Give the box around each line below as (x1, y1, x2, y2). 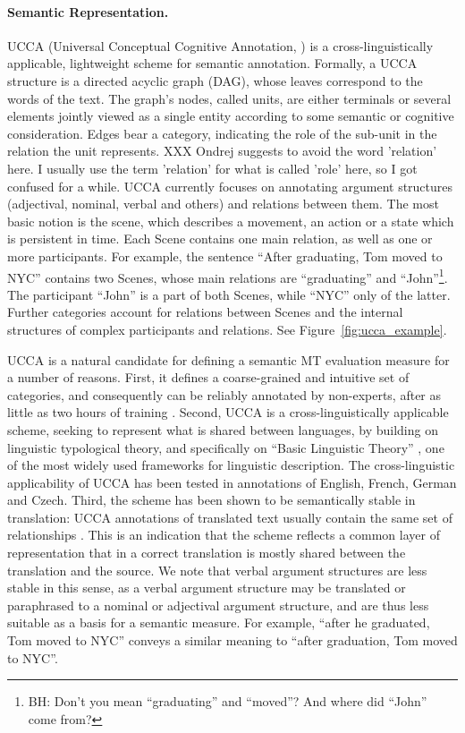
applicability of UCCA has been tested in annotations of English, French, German (7, 473, 457, 491)
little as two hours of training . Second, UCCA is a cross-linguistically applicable (7, 403, 449, 422)
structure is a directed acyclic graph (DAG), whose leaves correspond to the (7, 71, 423, 89)
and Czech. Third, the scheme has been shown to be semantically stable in (7, 490, 416, 509)
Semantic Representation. (7, 2, 169, 21)
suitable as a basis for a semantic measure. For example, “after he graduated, (7, 613, 430, 632)
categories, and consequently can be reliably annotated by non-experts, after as (7, 385, 442, 404)
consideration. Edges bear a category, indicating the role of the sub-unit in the (7, 124, 437, 142)
